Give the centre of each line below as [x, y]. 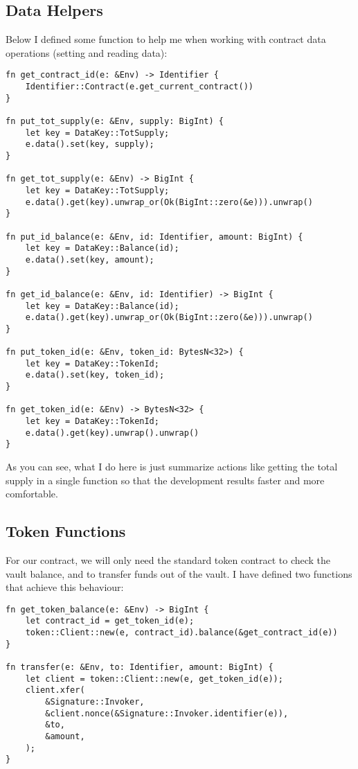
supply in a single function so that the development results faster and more [165, 480]
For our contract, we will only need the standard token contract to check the [168, 560]
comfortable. [32, 494]
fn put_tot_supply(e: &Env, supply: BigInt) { [115, 122]
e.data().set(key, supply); [90, 144]
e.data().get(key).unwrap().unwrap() [112, 433]
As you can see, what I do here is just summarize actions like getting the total [172, 467]
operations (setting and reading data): [87, 52]
